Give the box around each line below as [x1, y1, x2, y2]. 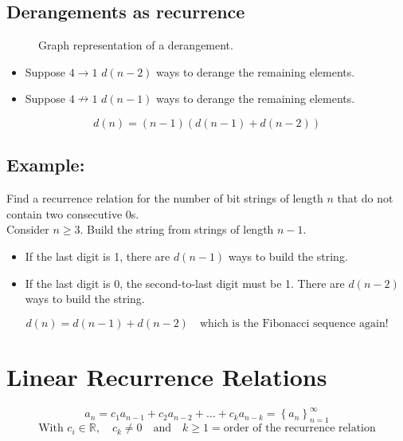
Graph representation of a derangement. [38, 37, 233, 53]
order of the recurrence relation [223, 423, 376, 435]
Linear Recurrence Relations [6, 360, 327, 392]
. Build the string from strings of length [80, 221, 274, 238]
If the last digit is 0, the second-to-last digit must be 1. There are [25, 274, 345, 291]
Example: [6, 152, 85, 177]
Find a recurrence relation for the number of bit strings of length [6, 190, 323, 207]
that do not [337, 190, 393, 207]
